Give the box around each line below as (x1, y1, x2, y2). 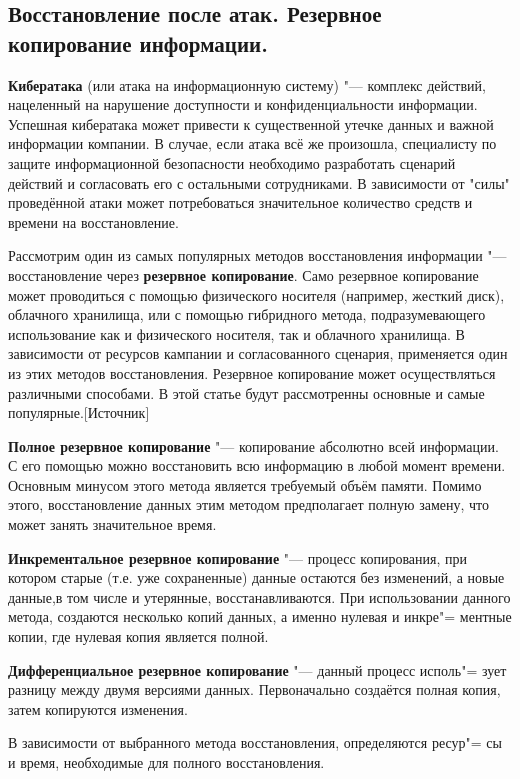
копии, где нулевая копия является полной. (8, 626, 269, 647)
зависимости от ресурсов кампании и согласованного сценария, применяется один (8, 343, 508, 364)
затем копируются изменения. (8, 698, 188, 719)
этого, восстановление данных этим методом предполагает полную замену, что (8, 494, 490, 515)
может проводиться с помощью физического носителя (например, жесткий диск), (8, 284, 505, 305)
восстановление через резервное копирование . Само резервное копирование (8, 264, 479, 285)
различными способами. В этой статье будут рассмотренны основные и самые (8, 382, 485, 403)
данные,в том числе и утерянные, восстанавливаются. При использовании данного (8, 586, 511, 607)
